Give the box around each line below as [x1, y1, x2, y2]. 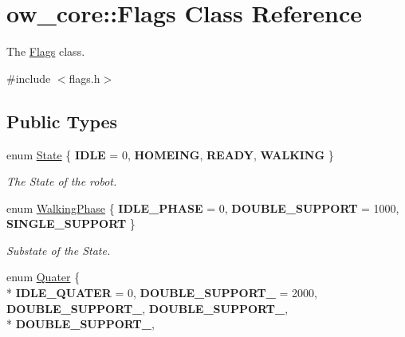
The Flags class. [6, 43, 85, 60]
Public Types [6, 108, 118, 133]
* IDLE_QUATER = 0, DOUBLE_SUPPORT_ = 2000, [6, 284, 317, 301]
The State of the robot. [6, 173, 117, 190]
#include [6, 69, 51, 86]
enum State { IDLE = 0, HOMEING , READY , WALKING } [6, 146, 334, 163]
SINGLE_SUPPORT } [6, 215, 136, 232]
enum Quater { [6, 268, 81, 285]
